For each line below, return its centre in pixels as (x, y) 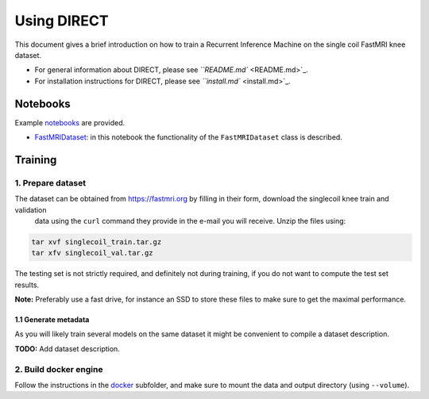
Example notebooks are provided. (70, 122)
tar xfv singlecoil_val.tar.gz (93, 253)
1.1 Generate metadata (52, 320)
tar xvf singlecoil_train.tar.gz (97, 242)
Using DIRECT (62, 21)
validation (31, 209)
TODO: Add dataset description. (68, 348)
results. (27, 285)
